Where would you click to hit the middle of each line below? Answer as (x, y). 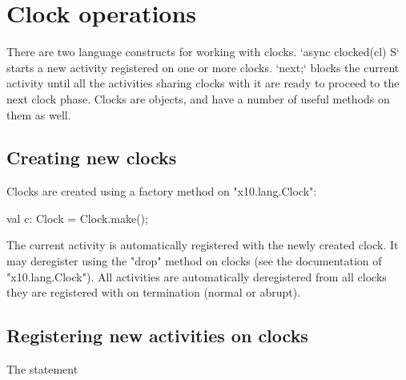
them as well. (39, 114)
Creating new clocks (92, 158)
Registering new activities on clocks (157, 336)
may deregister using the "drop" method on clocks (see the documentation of (194, 261)
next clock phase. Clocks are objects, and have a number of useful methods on (198, 98)
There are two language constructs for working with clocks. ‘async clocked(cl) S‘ (203, 52)
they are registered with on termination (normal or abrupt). (154, 292)
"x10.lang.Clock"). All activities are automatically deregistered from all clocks (197, 276)
